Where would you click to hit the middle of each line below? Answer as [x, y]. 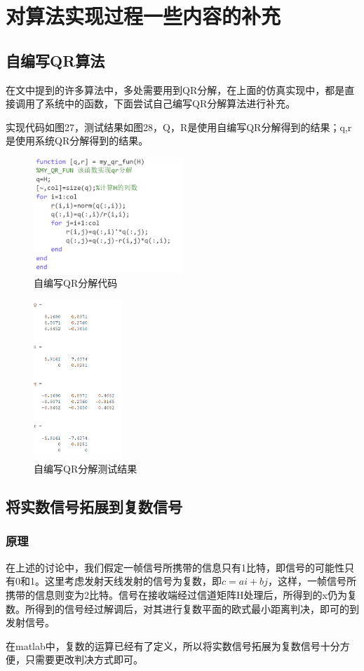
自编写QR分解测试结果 [86, 469]
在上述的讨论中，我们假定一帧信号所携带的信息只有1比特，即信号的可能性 [175, 567]
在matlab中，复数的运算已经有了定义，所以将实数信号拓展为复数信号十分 [173, 645]
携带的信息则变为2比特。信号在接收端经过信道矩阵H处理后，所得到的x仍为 [176, 594]
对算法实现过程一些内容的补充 [143, 16]
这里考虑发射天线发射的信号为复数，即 [133, 581]
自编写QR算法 [55, 60]
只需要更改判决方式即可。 [84, 659]
